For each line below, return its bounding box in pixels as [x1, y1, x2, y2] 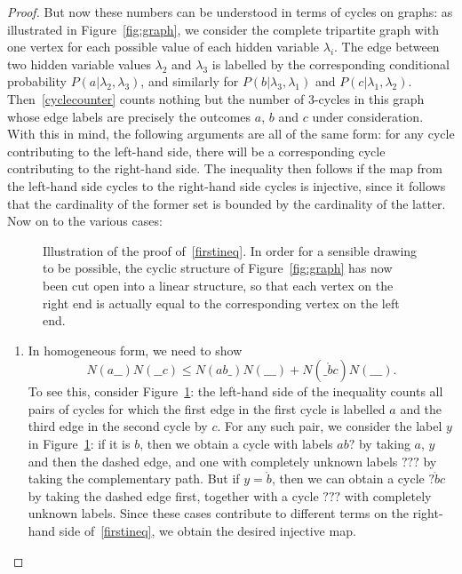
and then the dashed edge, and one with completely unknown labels [28, 451, 398, 470]
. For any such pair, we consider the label [217, 417, 442, 435]
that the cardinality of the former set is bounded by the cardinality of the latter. [7, 194, 446, 212]
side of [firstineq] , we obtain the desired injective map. [59, 522, 356, 540]
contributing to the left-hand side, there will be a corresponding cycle [7, 141, 386, 160]
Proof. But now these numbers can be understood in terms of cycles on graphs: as [7, 3, 453, 20]
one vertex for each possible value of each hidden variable [7, 37, 320, 56]
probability [7, 72, 67, 91]
